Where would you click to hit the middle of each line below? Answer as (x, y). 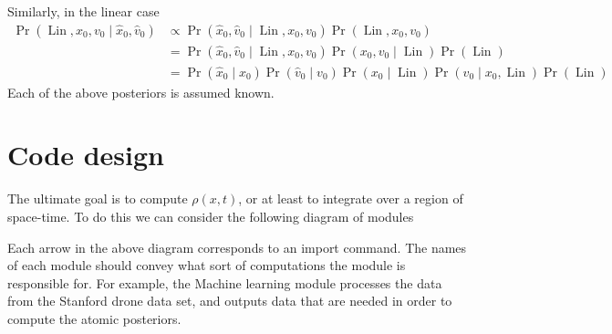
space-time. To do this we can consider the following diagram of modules (211, 216)
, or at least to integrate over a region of (351, 198)
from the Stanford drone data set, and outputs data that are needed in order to (230, 301)
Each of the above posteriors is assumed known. (141, 92)
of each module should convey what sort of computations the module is (207, 265)
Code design (86, 155)
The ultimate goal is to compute (98, 198)
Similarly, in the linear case (83, 11)
